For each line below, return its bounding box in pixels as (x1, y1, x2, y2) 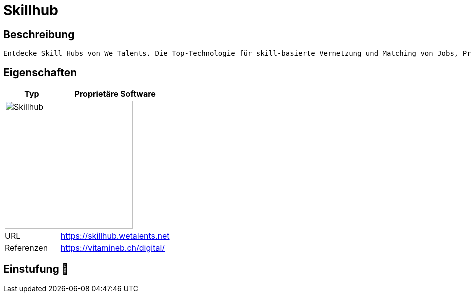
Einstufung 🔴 (3, 263, 69, 276)
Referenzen (5, 243, 48, 253)
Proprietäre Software (74, 89, 156, 99)
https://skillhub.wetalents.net (60, 231, 170, 241)
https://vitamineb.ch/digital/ (60, 243, 165, 253)
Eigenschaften (3, 66, 77, 79)
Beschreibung (3, 28, 75, 41)
